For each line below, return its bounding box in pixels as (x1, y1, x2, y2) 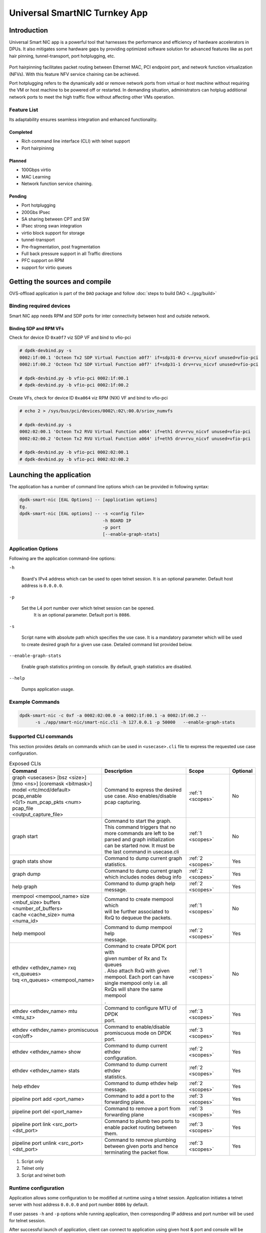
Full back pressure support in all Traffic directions (21, 251, 123, 256)
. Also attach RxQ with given (104, 967, 170, 974)
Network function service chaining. (21, 181, 93, 186)
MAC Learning (21, 174, 51, 180)
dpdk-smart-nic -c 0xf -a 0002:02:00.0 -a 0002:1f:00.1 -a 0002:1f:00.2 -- (19, 713, 207, 718)
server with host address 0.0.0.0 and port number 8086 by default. (9, 1201, 149, 1208)
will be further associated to (104, 908, 169, 915)
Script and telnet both (21, 1172, 66, 1178)
